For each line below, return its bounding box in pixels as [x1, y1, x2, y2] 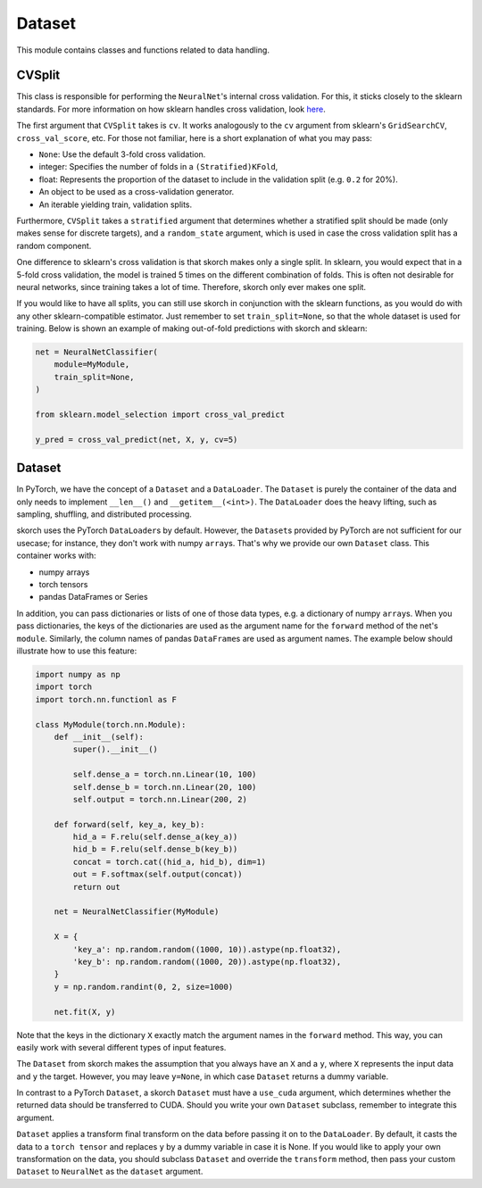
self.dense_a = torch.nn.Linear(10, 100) [72, 769, 257, 780]
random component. [16, 240, 92, 251]
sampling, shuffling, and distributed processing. [16, 509, 192, 519]
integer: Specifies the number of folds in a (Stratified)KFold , [38, 162, 278, 172]
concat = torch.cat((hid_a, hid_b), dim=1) [72, 857, 267, 867]
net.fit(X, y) [54, 1007, 116, 1017]
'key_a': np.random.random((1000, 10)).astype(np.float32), [72, 944, 342, 954]
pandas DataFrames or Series [38, 592, 148, 602]
